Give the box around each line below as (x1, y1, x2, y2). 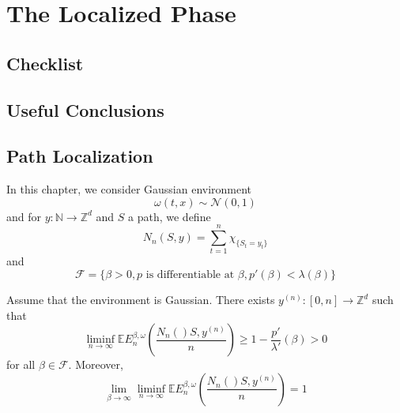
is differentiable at (145, 269, 235, 281)
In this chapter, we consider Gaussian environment (6, 181, 252, 197)
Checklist (6, 51, 84, 75)
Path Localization (6, 144, 153, 168)
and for (6, 208, 42, 224)
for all (6, 356, 36, 373)
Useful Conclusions (6, 97, 164, 122)
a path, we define (128, 208, 211, 224)
